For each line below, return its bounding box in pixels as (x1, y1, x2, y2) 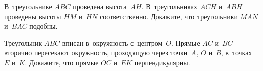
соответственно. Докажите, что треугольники (100, 11, 238, 21)
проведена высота (73, 1, 127, 11)
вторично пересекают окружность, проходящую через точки (4, 47, 188, 58)
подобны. (29, 21, 58, 31)
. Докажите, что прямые (25, 57, 99, 67)
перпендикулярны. (134, 57, 190, 67)
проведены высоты (4, 11, 61, 21)
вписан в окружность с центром (62, 37, 163, 48)
